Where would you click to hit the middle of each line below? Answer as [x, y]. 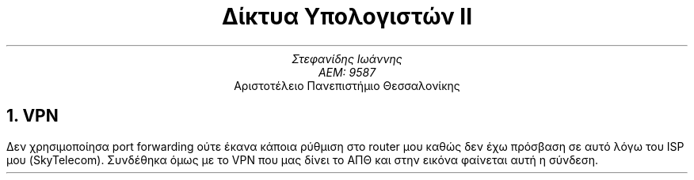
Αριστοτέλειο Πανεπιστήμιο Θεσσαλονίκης [347, 85]
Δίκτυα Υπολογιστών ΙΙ [347, 17]
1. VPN [32, 116]
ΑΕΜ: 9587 [347, 72]
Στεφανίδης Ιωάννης [347, 58]
